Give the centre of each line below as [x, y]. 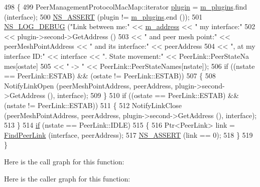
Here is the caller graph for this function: [67, 178]
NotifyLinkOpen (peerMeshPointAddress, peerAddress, [89, 85]
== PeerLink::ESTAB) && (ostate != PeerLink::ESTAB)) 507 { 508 [110, 76]
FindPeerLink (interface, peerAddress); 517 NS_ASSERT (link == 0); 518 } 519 [128, 134]
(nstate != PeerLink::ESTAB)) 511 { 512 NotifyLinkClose [93, 105]
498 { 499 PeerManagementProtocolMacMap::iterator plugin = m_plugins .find [126, 7]
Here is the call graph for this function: [64, 161]
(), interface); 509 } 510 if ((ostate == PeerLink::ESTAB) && [143, 95]
